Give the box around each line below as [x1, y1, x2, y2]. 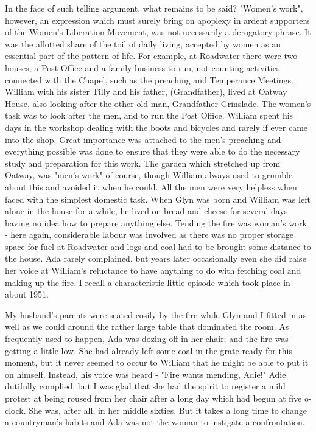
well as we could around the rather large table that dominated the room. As [5, 320, 289, 333]
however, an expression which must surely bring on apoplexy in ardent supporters [5, 13, 310, 26]
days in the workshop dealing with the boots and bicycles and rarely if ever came [5, 120, 308, 133]
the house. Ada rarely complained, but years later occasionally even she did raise [5, 252, 306, 265]
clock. [5, 403, 26, 416]
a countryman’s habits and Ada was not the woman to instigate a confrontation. [5, 416, 305, 428]
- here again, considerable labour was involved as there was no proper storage [5, 228, 293, 241]
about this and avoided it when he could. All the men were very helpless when [5, 180, 297, 193]
